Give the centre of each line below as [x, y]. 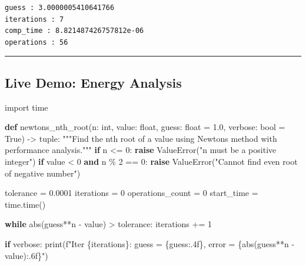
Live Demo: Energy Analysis [93, 82]
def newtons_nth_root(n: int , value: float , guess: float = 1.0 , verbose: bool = [145, 127]
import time [26, 107]
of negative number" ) [43, 173]
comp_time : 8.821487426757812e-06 [74, 31]
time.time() [25, 204]
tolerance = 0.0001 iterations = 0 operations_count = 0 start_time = [132, 193]
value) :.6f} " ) [26, 255]
